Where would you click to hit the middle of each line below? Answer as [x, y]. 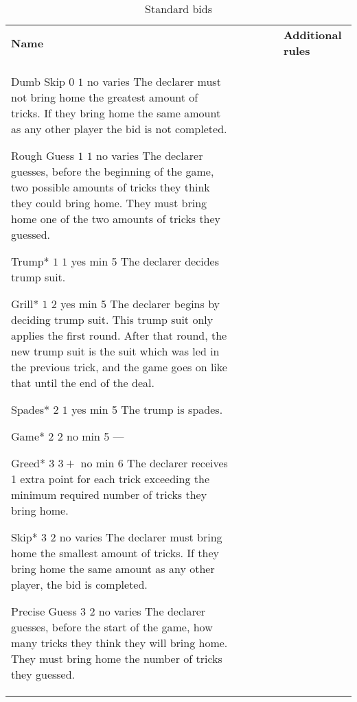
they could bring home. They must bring [109, 203]
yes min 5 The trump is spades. [147, 409]
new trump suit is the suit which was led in [115, 351]
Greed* [28, 463]
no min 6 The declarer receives [154, 463]
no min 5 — [95, 436]
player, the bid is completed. [79, 584]
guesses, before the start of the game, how [112, 627]
